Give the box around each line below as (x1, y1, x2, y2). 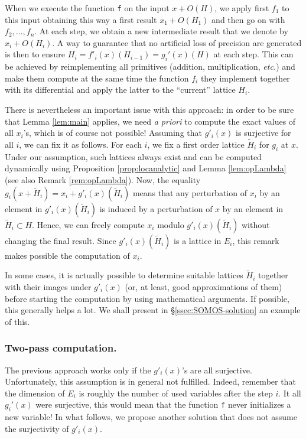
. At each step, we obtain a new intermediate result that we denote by (34, 25, 288, 37)
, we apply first (214, 2, 269, 14)
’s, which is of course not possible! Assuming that (23, 126, 202, 139)
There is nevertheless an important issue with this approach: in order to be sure (5, 103, 294, 116)
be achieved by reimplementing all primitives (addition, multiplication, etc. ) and (5, 60, 295, 73)
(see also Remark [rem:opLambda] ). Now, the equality (5, 174, 201, 186)
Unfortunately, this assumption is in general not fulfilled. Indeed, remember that (5, 375, 296, 388)
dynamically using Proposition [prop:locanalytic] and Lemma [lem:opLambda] (5, 162, 287, 174)
